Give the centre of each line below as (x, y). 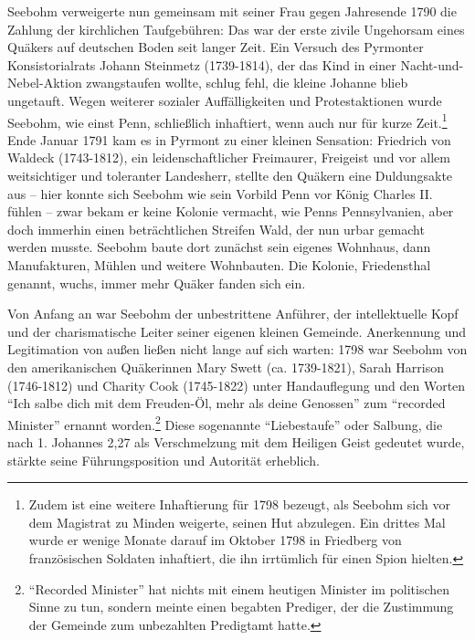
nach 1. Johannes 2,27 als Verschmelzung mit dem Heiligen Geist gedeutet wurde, (236, 441)
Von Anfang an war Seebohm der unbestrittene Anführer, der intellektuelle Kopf (233, 314)
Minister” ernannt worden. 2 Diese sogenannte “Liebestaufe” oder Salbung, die (225, 423)
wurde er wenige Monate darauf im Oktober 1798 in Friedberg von (215, 540)
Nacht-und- (432, 64)
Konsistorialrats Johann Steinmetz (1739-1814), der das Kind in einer (202, 64)
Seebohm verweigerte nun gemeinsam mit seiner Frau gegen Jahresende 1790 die (232, 11)
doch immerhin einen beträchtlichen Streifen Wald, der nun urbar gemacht (216, 229)
